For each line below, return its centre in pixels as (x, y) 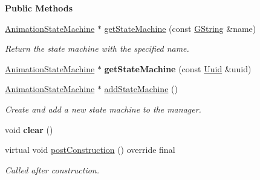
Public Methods (39, 8)
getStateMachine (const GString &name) (180, 28)
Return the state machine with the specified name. (97, 48)
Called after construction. (52, 169)
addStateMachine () (141, 89)
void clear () (29, 129)
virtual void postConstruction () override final (90, 150)
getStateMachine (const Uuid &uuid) (178, 68)
